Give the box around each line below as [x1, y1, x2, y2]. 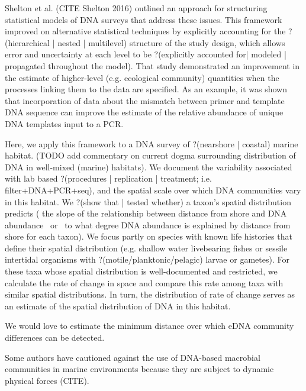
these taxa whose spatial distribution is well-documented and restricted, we [5, 265, 278, 277]
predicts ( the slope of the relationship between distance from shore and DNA [5, 207, 287, 219]
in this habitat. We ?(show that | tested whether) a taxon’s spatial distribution [5, 195, 291, 208]
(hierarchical [5, 36, 50, 49]
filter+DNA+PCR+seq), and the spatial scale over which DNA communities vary [5, 183, 301, 196]
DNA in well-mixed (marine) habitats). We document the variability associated [5, 160, 292, 173]
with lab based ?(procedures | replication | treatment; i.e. [5, 172, 212, 185]
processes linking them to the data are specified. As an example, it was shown [5, 83, 287, 95]
